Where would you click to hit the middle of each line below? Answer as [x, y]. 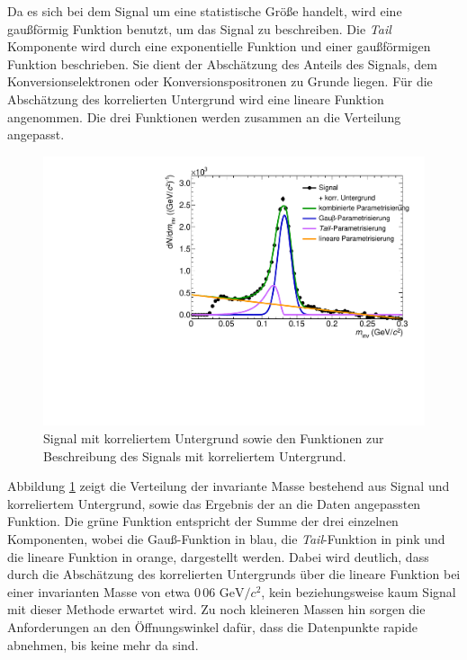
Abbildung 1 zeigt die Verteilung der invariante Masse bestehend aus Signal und [229, 486]
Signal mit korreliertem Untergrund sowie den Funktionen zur [214, 438]
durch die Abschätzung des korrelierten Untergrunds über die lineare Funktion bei [234, 574]
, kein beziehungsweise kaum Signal [359, 591]
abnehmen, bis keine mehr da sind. [103, 644]
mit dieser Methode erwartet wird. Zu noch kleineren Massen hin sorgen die [216, 609]
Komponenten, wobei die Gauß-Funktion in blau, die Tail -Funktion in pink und [226, 538]
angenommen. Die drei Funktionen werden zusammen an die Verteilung [204, 116]
